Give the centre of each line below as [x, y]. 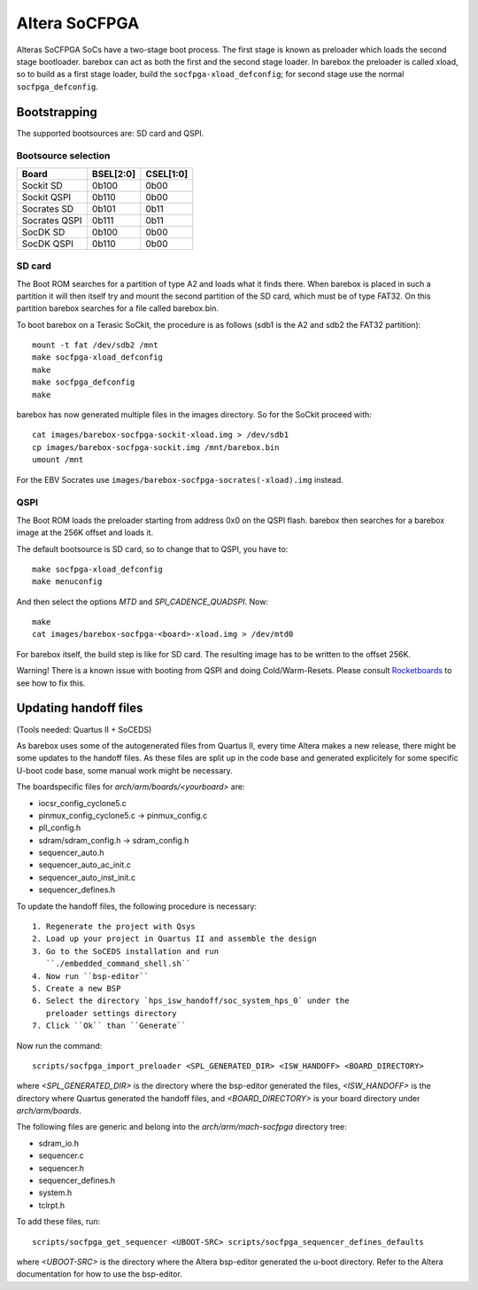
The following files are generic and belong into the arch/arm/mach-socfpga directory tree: [181, 1127]
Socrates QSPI [52, 220]
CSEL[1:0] [167, 174]
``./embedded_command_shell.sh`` [118, 964]
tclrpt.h [52, 1205]
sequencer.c [61, 1155]
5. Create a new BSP [77, 988]
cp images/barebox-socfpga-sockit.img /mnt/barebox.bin [156, 447]
